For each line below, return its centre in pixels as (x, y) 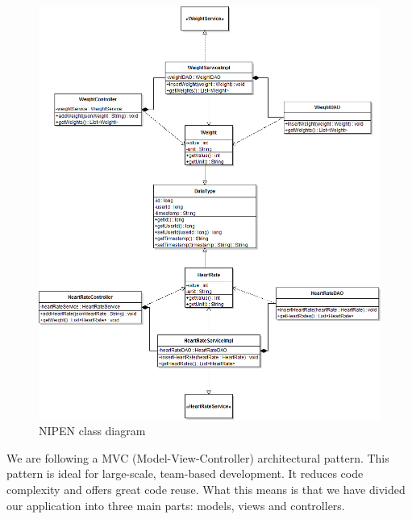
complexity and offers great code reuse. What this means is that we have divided (206, 489)
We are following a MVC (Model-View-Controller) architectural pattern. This (198, 457)
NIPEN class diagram (92, 431)
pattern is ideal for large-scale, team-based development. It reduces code (185, 473)
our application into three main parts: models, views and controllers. (176, 505)
